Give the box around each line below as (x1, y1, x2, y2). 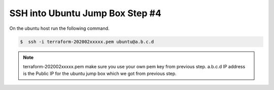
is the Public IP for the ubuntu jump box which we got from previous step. (23, 71, 177, 77)
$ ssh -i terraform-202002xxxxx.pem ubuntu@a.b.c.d (20, 38, 154, 44)
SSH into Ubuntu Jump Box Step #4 (9, 8, 162, 19)
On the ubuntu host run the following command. (9, 25, 110, 31)
